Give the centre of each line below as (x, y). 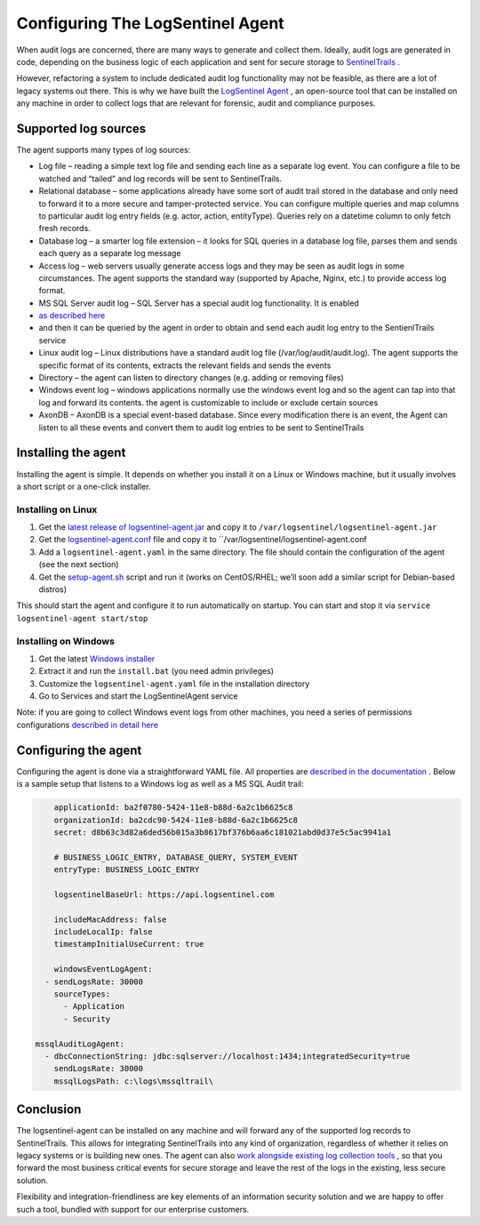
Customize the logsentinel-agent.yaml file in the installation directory (174, 684)
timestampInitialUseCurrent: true (129, 944)
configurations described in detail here (88, 725)
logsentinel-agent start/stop (82, 618)
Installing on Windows (66, 641)
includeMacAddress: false (110, 919)
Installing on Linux (57, 509)
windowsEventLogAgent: (103, 969)
